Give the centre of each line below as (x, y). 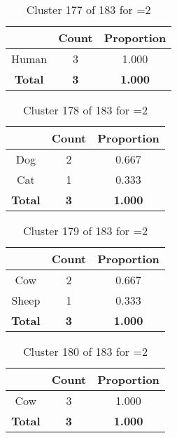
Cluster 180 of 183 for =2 (85, 351)
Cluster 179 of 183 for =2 (85, 231)
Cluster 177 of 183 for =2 (88, 9)
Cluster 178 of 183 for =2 (85, 110)
